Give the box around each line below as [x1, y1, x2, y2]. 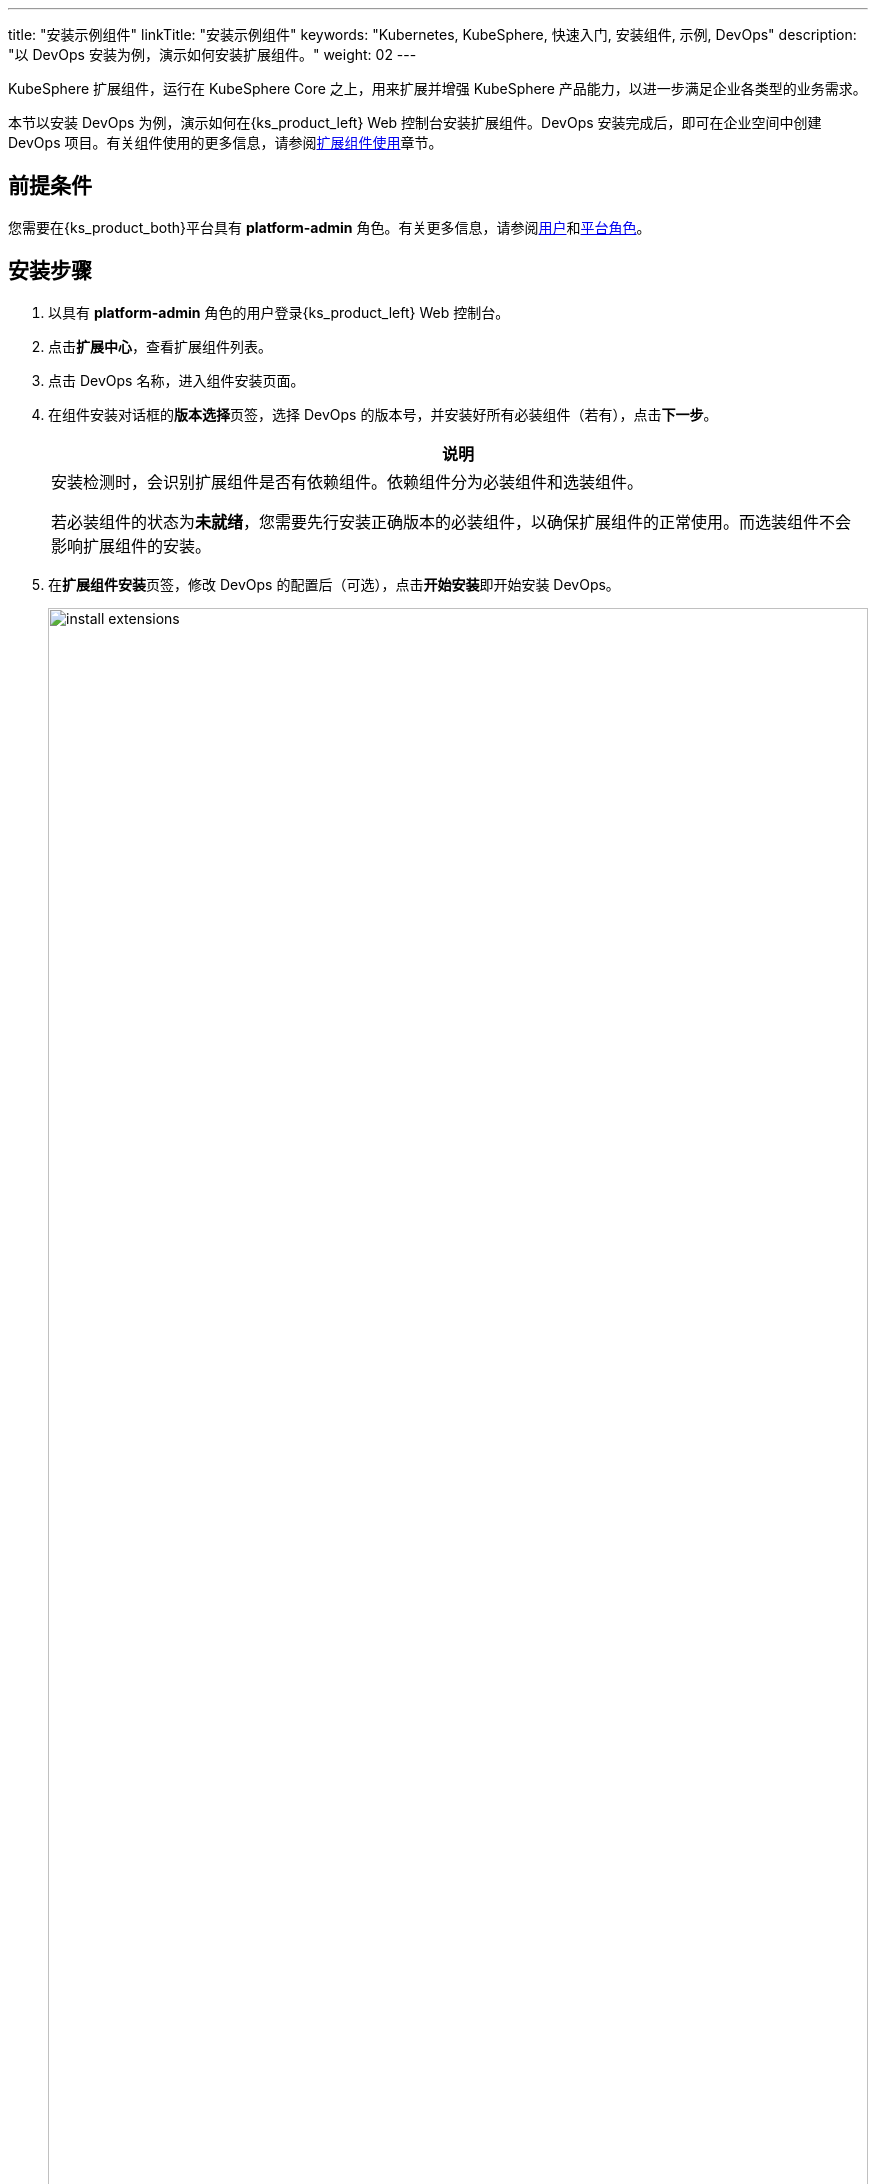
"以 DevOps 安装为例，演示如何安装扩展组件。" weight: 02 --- [8, 46, 417, 63]
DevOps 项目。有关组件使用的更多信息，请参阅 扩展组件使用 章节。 [8, 134, 443, 151]
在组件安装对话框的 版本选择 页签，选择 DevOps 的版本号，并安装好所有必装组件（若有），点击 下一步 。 [48, 405, 718, 423]
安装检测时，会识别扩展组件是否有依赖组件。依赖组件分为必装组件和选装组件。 [51, 471, 644, 492]
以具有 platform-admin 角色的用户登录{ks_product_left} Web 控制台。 [48, 303, 510, 321]
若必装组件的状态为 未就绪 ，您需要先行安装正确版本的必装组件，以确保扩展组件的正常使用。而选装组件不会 [51, 511, 852, 532]
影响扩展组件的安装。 [51, 535, 212, 556]
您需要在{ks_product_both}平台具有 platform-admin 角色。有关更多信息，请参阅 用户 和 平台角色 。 [8, 218, 651, 236]
